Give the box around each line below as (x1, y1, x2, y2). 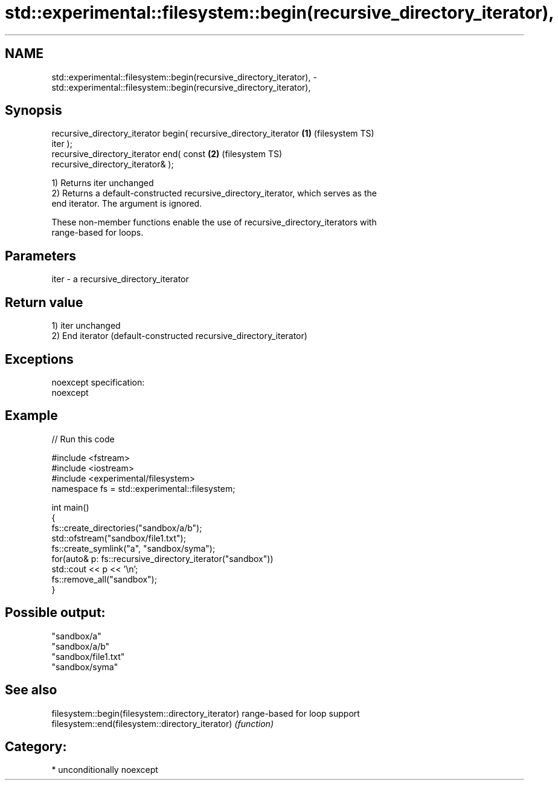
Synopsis (5, 103, 62, 118)
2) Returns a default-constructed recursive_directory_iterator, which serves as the (51, 188, 377, 199)
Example (5, 408, 58, 424)
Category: (5, 738, 67, 754)
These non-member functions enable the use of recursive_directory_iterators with (51, 217, 377, 228)
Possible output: (5, 605, 106, 621)
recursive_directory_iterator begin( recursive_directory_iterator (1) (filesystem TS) (51, 128, 374, 139)
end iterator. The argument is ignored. (51, 198, 202, 209)
